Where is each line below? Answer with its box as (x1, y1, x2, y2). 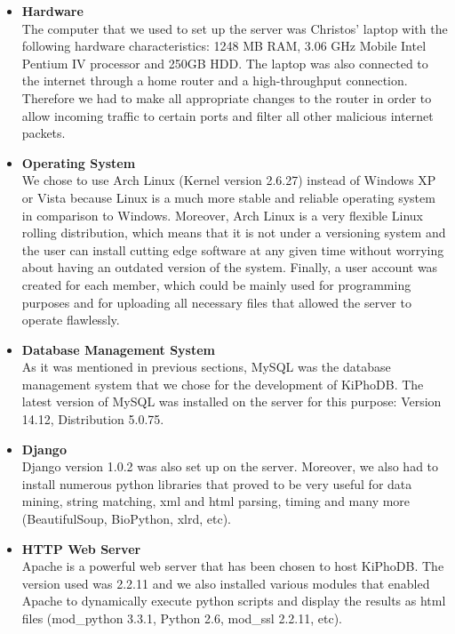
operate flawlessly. (21, 310, 120, 329)
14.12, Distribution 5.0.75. (21, 410, 164, 429)
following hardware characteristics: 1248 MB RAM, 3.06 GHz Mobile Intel (21, 36, 427, 55)
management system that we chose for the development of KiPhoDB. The (21, 374, 424, 393)
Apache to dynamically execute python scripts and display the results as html (21, 591, 446, 610)
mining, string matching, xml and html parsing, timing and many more (21, 492, 411, 510)
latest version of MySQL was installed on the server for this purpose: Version (21, 392, 442, 411)
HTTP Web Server (21, 539, 141, 558)
